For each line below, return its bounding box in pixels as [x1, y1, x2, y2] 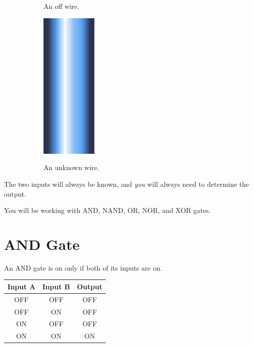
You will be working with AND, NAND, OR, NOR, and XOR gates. [4, 205, 211, 215]
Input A [7, 281, 36, 291]
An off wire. [43, 1, 80, 11]
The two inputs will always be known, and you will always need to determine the [4, 178, 249, 189]
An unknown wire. [43, 162, 99, 173]
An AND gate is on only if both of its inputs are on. [4, 262, 163, 273]
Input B [42, 281, 70, 291]
